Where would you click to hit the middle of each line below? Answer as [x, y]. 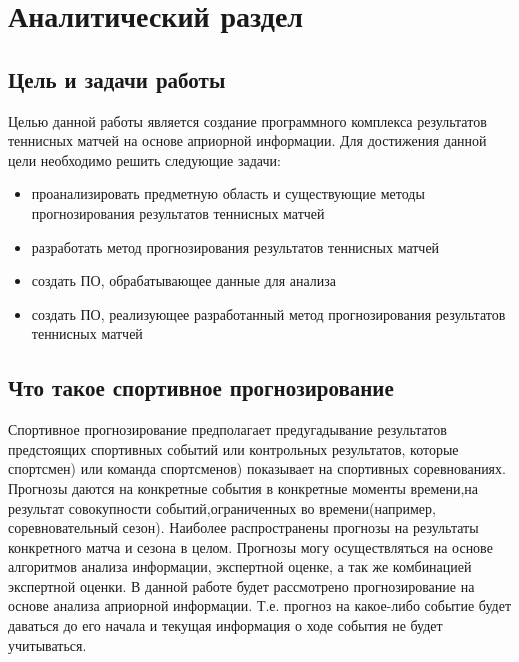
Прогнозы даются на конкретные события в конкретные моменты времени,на [243, 487]
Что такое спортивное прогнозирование [201, 387]
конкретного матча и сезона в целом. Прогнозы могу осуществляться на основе [250, 546]
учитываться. [47, 644]
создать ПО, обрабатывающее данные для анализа [184, 280]
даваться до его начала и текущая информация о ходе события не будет [225, 625]
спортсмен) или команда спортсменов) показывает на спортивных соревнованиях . [257, 468]
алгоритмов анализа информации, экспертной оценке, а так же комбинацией [240, 566]
